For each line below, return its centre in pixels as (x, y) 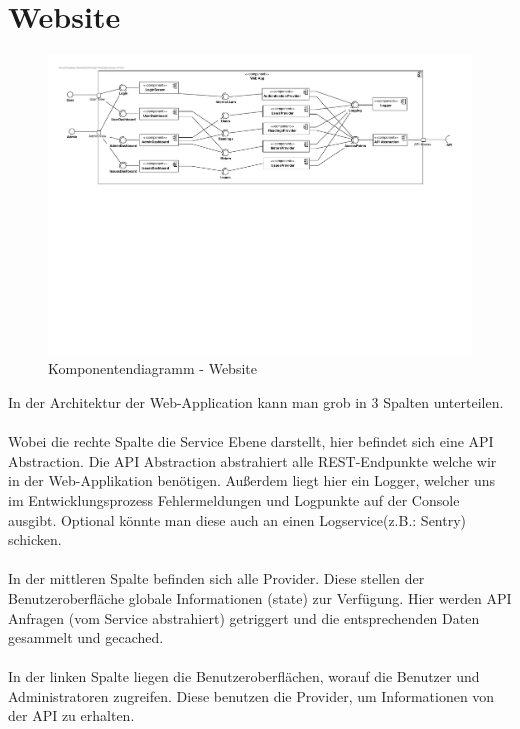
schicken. (35, 539)
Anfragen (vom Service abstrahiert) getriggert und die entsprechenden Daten (244, 617)
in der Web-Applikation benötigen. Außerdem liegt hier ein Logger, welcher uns (251, 480)
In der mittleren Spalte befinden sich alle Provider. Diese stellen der (216, 578)
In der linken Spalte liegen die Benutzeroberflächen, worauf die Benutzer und (244, 676)
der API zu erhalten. (71, 715)
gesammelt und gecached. (86, 637)
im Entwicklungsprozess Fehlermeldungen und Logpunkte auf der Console (234, 499)
